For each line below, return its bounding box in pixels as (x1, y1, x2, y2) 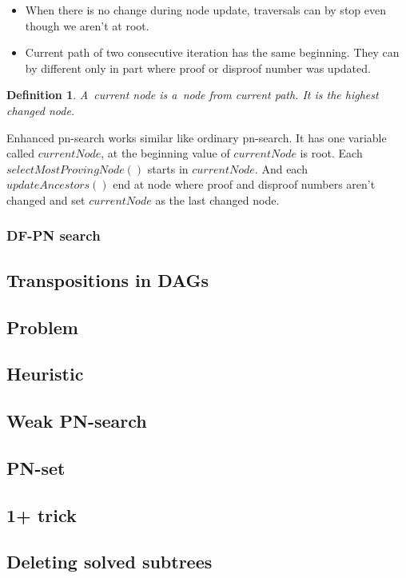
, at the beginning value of (101, 145, 230, 161)
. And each (254, 160, 308, 177)
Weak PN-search (6, 409, 147, 433)
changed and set (6, 191, 86, 208)
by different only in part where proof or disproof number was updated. (25, 59, 371, 76)
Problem (6, 314, 78, 339)
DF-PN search (6, 225, 101, 245)
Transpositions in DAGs (6, 267, 209, 292)
